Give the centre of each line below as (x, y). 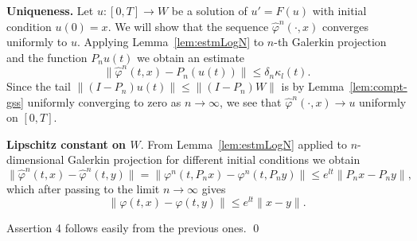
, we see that (251, 101)
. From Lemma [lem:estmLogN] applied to (244, 144)
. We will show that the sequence (188, 26)
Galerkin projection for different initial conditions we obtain (214, 159)
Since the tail (39, 86)
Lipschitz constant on (66, 144)
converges (345, 26)
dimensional (35, 159)
